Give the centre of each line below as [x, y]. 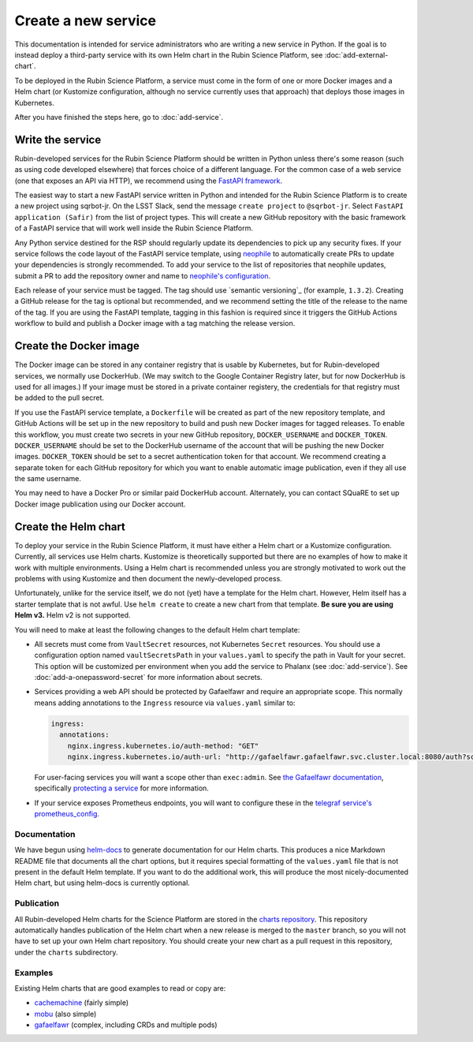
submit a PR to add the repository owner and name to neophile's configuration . [143, 275]
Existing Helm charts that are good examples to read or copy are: [120, 988]
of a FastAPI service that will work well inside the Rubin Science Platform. [134, 228]
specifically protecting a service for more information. [121, 788]
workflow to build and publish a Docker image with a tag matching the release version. [155, 323]
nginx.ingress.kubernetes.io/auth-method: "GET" [163, 746]
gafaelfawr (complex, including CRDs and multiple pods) [126, 1025]
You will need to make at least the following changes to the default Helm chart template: [157, 629]
